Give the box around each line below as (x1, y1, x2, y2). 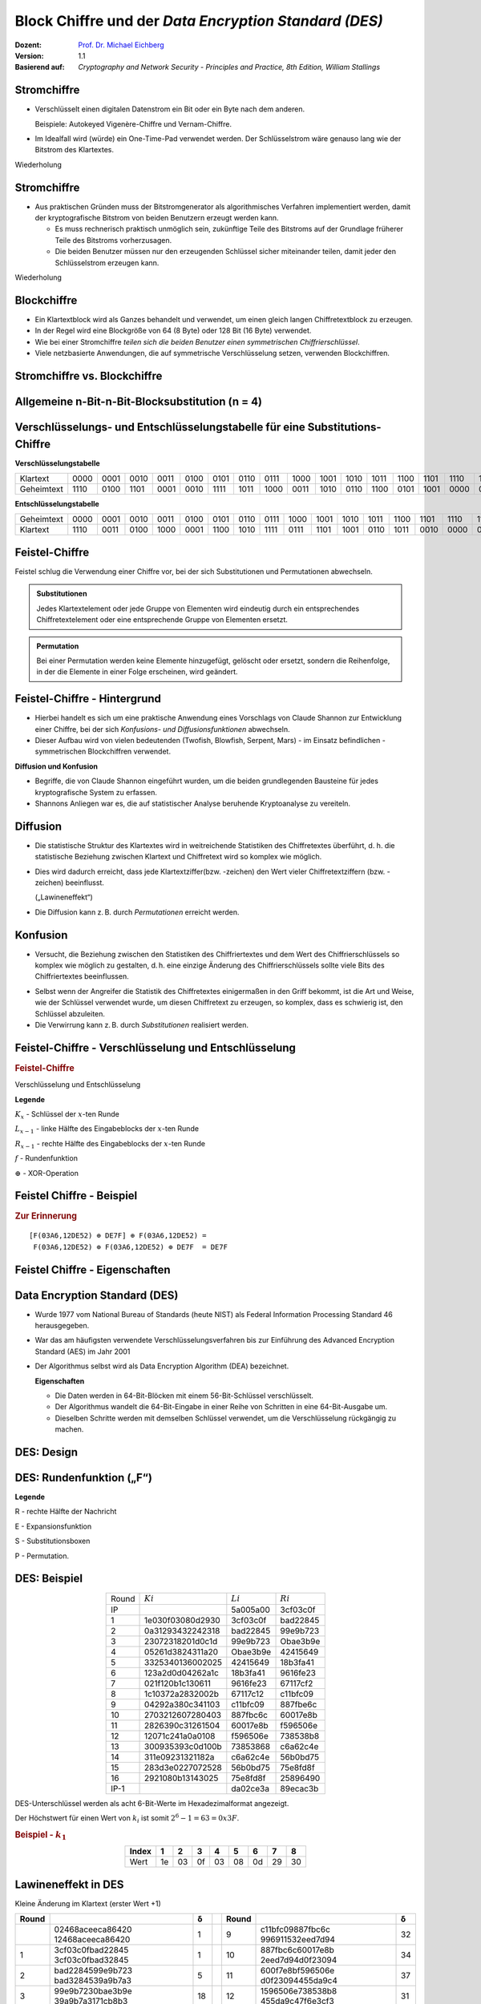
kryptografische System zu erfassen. (34, 787, 158, 797)
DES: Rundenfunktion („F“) (14, 1471, 152, 1485)
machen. (55, 1424, 84, 1434)
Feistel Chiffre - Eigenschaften (14, 1263, 172, 1276)
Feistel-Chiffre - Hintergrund (14, 692, 162, 705)
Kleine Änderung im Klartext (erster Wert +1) (14, 1898, 162, 1908)
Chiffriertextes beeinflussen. (34, 972, 129, 981)
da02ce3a (231, 1783, 270, 1794)
